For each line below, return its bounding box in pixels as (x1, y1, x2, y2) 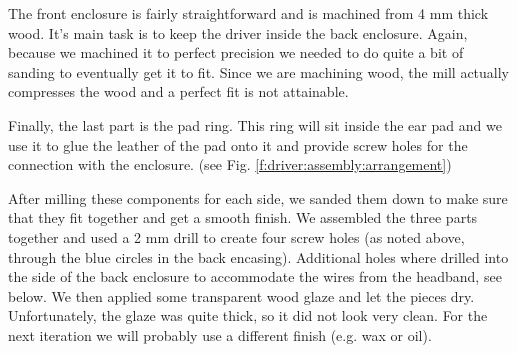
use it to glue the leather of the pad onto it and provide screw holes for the (8, 134, 468, 155)
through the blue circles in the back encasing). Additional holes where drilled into (8, 246, 509, 267)
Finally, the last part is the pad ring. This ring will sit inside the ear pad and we (8, 114, 502, 135)
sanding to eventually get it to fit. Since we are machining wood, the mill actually (8, 61, 510, 82)
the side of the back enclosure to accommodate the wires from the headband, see (8, 266, 502, 287)
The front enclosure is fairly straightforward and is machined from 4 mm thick (8, 3, 489, 23)
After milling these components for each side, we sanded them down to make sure (8, 187, 508, 208)
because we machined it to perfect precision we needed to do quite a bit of (8, 42, 464, 63)
